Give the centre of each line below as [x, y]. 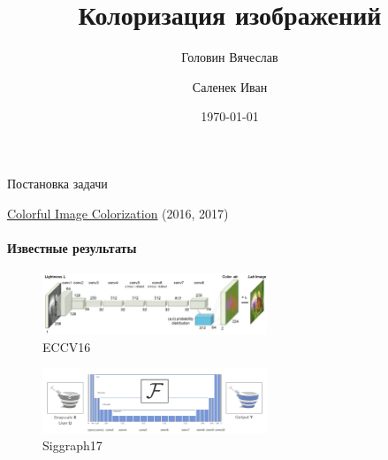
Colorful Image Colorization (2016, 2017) [118, 213]
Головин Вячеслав [230, 57]
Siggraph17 [72, 445]
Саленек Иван [230, 86]
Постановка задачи [57, 183]
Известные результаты [72, 247]
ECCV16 [67, 346]
